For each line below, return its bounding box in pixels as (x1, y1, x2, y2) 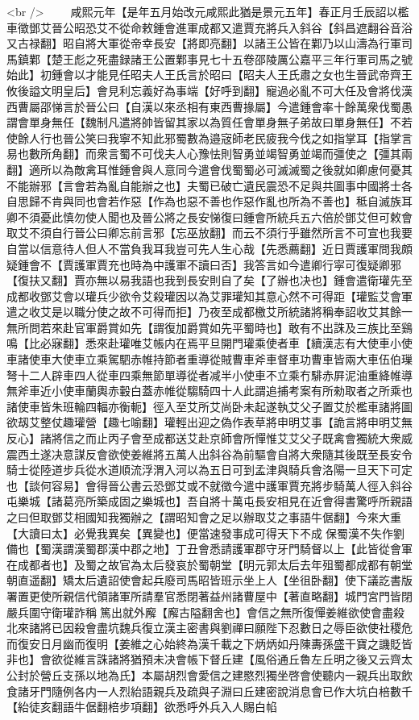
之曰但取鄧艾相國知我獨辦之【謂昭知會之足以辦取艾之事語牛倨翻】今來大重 (6, 509, 401, 525)
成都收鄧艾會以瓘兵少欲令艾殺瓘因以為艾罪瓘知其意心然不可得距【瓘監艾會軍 (6, 287, 413, 304)
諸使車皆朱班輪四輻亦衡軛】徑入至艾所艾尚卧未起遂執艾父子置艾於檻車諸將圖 (6, 397, 413, 414)
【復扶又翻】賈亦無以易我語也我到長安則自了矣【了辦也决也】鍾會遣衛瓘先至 (6, 272, 413, 289)
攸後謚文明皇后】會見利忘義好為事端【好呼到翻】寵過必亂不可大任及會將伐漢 (6, 81, 413, 98)
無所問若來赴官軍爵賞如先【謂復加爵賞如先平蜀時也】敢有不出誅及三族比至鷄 (6, 318, 413, 335)
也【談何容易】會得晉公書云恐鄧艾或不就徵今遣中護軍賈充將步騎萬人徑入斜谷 (6, 477, 413, 493)
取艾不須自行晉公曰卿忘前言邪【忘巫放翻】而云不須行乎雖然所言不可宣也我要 (6, 224, 413, 241)
